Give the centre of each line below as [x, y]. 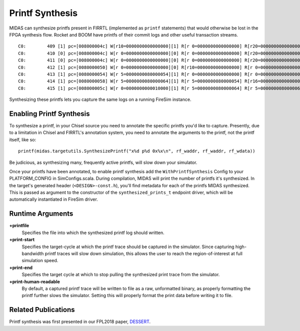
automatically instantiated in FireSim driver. [54, 199]
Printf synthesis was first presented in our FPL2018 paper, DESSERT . [80, 322]
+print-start [22, 240]
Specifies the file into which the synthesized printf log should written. [93, 233]
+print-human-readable [34, 282]
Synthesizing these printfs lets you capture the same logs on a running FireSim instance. [100, 99]
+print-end [21, 268]
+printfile [19, 226]
